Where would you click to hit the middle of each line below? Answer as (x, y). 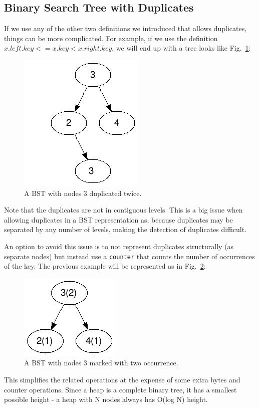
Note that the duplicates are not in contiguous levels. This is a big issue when (123, 210)
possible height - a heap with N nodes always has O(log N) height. (106, 399)
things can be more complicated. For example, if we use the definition (111, 38)
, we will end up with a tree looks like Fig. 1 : (181, 48)
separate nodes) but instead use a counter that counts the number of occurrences (129, 256)
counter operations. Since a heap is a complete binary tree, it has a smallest (120, 389)
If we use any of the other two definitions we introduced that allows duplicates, (125, 28)
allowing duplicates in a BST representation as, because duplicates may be (118, 219)
